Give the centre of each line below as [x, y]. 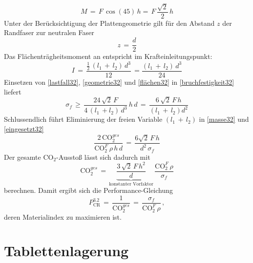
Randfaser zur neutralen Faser [49, 32]
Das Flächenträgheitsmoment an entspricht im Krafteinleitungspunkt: [108, 56]
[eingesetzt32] [24, 129]
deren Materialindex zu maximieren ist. [63, 217]
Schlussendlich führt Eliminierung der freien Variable [83, 119]
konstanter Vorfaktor [131, 184]
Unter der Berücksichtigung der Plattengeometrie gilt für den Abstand [109, 23]
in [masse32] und [224, 119]
